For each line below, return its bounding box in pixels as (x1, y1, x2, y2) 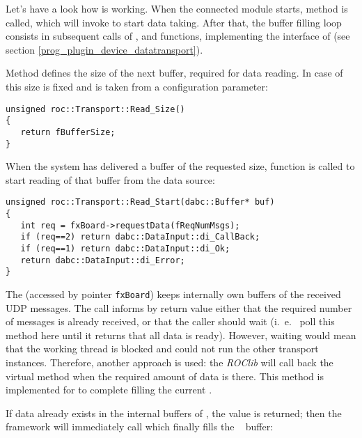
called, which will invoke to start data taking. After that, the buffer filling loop (6, 15, 342, 29)
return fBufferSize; (20, 127, 116, 137)
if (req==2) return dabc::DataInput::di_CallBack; (20, 232, 260, 242)
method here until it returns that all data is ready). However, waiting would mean (6, 327, 356, 342)
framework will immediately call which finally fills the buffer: (6, 419, 274, 434)
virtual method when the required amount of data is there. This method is (6, 368, 324, 383)
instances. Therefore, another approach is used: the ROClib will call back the (6, 355, 333, 369)
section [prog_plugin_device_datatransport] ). (6, 42, 203, 56)
